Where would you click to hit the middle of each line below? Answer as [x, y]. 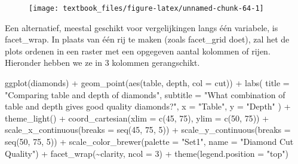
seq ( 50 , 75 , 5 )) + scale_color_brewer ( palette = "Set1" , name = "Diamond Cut [149, 141]
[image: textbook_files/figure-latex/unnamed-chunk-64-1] [146, 8]
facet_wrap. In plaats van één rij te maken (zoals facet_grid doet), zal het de [147, 39]
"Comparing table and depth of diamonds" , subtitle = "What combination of [145, 94]
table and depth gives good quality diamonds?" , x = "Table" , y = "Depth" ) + [148, 106]
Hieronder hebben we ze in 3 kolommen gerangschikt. [102, 63]
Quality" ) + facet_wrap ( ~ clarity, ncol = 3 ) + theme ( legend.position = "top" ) [147, 153]
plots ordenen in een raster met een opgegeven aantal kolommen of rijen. [138, 51]
